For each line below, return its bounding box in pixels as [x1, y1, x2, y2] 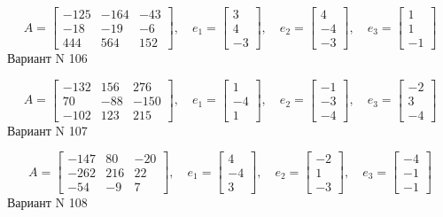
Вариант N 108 [7, 193, 88, 212]
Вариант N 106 [7, 49, 88, 67]
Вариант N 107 [7, 120, 88, 139]
